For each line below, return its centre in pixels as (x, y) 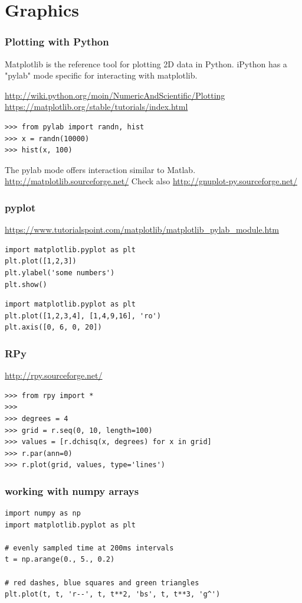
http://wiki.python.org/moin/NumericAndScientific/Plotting (115, 95)
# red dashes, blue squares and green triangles (102, 583)
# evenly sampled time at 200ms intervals (89, 548)
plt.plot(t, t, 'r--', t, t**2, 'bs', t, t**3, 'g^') (113, 594)
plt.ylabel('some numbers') (60, 273)
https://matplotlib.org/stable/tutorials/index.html (96, 107)
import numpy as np (43, 514)
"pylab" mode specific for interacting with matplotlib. (101, 75)
